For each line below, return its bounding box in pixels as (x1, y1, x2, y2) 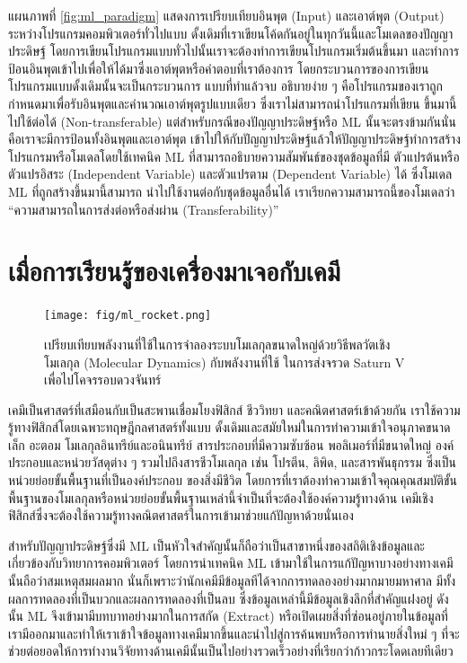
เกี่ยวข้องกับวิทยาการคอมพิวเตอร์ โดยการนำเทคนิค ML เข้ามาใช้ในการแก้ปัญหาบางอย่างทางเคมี (8, 553, 454, 572)
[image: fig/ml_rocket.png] (44, 309, 212, 323)
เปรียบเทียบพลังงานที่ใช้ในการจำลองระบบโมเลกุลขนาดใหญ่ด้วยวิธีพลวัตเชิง (44, 334, 391, 353)
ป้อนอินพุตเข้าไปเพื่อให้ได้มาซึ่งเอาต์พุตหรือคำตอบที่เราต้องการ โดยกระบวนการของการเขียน (8, 58, 429, 77)
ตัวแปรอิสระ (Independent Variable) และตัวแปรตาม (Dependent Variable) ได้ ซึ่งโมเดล (8, 164, 453, 183)
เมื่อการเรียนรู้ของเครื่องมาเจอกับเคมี (8, 252, 340, 289)
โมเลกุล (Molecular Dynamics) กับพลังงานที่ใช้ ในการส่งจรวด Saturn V (44, 352, 405, 371)
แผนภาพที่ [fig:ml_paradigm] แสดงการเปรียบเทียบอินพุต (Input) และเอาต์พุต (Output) (8, 6, 445, 24)
